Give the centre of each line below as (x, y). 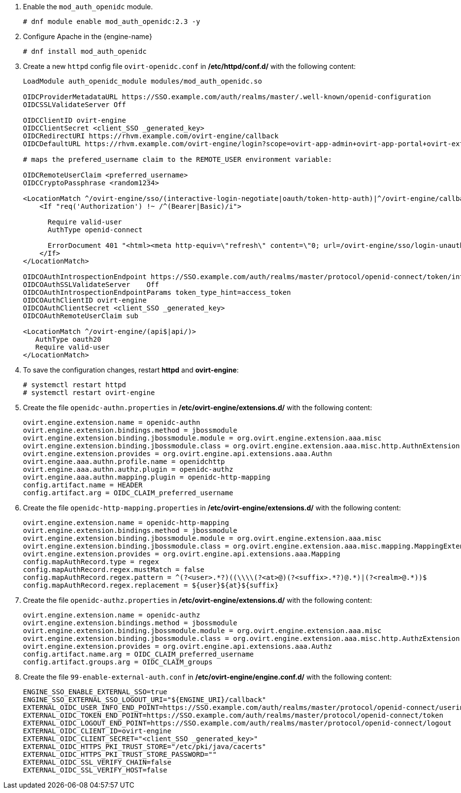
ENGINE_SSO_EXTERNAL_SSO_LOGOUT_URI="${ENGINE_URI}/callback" (145, 700)
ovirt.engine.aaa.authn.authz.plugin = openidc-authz (128, 469)
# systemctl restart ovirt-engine (89, 393)
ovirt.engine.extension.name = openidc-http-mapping (126, 523)
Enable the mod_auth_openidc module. (88, 7)
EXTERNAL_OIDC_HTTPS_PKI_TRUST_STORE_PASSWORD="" (120, 754)
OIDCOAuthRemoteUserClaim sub (81, 316)
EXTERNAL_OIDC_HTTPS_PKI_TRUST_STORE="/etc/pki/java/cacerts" (145, 747)
